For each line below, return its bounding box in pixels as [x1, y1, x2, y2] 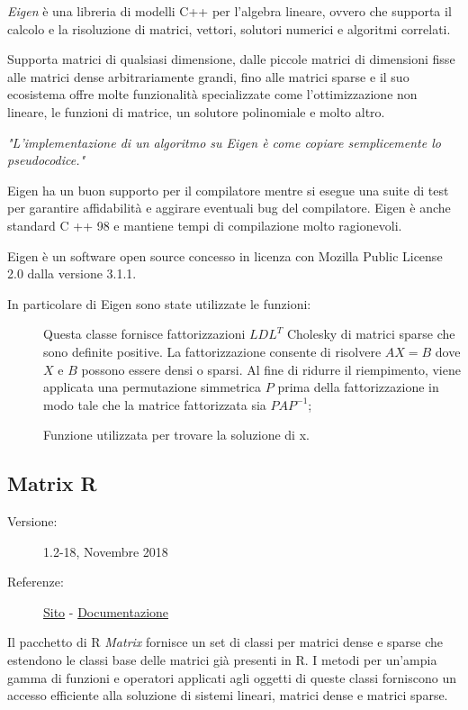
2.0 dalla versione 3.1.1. [7, 264, 137, 283]
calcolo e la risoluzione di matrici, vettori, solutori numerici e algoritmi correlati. [7, 19, 451, 38]
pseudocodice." [7, 150, 85, 169]
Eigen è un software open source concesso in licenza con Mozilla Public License [7, 246, 443, 265]
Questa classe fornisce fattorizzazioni [43, 324, 246, 343]
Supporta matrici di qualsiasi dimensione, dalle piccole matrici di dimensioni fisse [7, 50, 455, 68]
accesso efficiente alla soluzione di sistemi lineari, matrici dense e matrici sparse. [7, 686, 448, 705]
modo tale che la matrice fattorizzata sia [43, 395, 266, 414]
